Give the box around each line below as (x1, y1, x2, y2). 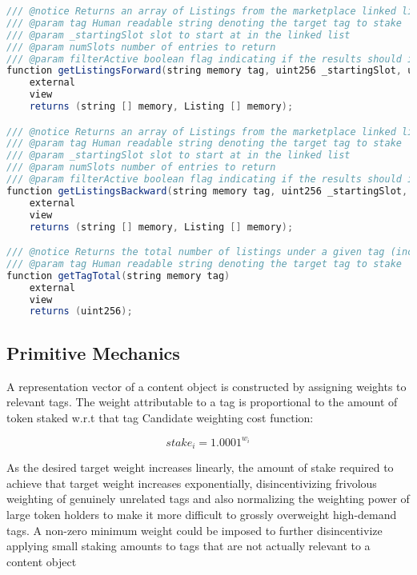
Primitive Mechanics (6, 340, 180, 365)
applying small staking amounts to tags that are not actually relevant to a (6, 537, 371, 554)
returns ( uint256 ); (29, 305, 133, 317)
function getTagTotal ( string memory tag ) (6, 270, 231, 282)
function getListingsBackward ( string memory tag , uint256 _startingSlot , (6, 185, 408, 197)
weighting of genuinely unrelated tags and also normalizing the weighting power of (6, 490, 410, 507)
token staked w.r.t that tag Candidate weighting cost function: (6, 409, 314, 425)
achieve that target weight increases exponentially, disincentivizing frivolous (6, 474, 377, 491)
